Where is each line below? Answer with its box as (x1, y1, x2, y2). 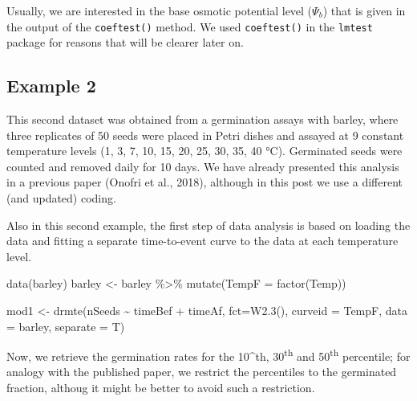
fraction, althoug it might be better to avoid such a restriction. (6, 379, 315, 396)
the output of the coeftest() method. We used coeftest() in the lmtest (6, 18, 373, 35)
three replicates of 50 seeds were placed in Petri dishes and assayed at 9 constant (6, 126, 404, 143)
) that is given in (322, 2, 406, 18)
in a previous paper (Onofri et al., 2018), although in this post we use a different (6, 174, 403, 190)
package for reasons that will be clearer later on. (6, 34, 244, 51)
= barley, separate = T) (6, 317, 125, 334)
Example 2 (6, 73, 96, 98)
